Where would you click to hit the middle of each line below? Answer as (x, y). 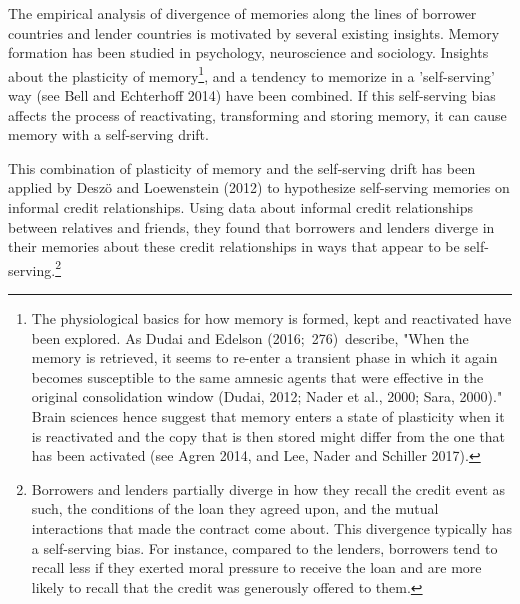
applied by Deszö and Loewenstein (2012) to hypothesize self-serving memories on (259, 187)
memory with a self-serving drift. (108, 134)
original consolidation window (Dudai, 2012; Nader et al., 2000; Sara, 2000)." (267, 396)
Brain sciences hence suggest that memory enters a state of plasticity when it (268, 416)
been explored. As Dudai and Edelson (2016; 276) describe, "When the (250, 337)
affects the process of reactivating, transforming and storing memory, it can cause (257, 114)
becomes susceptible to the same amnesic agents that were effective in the (257, 376)
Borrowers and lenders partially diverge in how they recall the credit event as (268, 488)
